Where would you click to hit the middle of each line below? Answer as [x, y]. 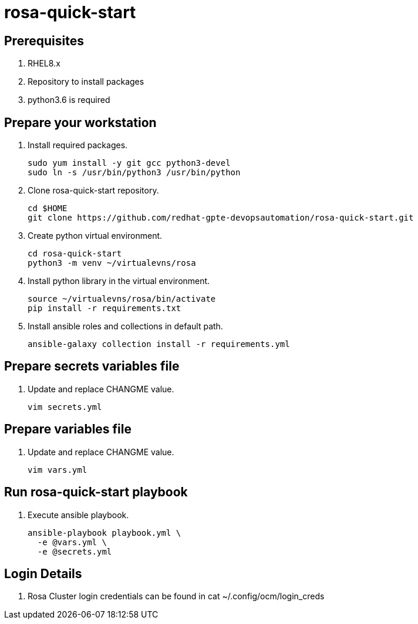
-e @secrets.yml [75, 551]
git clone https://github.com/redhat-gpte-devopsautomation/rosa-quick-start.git [221, 218]
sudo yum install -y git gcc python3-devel [129, 163]
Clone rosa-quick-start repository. [93, 191]
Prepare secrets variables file [92, 366]
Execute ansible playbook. [78, 515]
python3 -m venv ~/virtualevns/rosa [112, 263]
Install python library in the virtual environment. [119, 281]
